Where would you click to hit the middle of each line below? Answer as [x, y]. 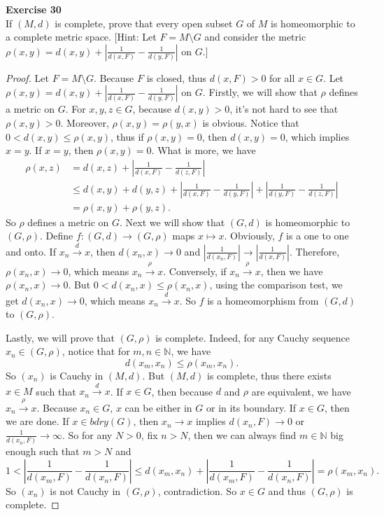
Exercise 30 [34, 9]
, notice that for [96, 351]
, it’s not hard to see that [284, 109]
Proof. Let [27, 77]
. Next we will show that [172, 222]
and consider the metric [255, 37]
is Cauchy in [77, 375]
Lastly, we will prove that [60, 337]
